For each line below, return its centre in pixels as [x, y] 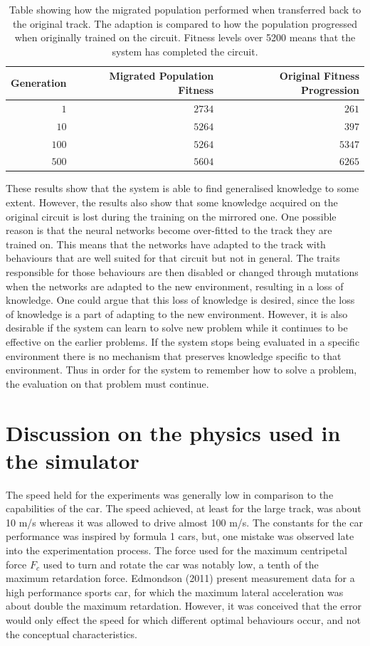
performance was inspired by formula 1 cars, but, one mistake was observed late [180, 536]
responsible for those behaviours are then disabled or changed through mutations [182, 272]
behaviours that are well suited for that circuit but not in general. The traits [173, 258]
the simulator [73, 460]
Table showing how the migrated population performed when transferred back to [185, 9]
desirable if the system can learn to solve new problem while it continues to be [177, 328]
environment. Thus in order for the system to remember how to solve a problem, [181, 370]
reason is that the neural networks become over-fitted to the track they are [169, 230]
